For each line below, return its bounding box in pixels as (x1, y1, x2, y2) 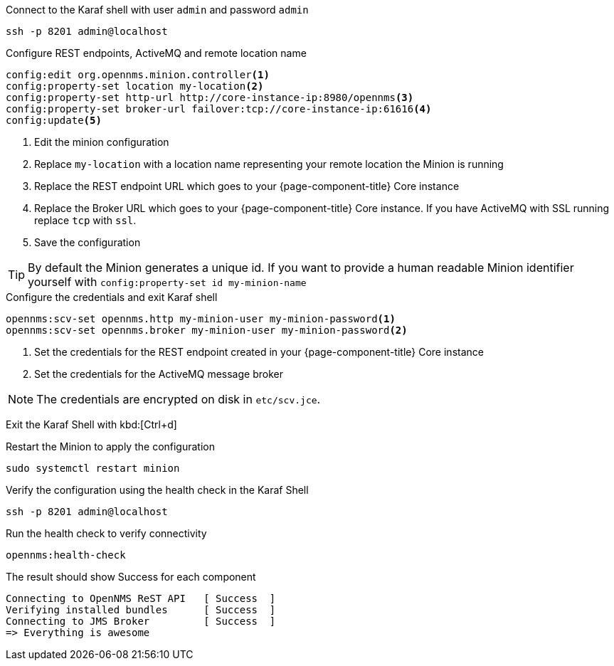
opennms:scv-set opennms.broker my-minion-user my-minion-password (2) (6, 324, 408, 336)
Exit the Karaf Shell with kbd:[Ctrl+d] (6, 418, 177, 430)
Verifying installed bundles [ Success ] (6, 604, 276, 615)
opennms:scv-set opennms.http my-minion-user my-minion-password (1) (6, 313, 396, 324)
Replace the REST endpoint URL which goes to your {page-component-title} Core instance (34, 180, 460, 192)
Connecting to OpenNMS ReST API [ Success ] (6, 593, 276, 604)
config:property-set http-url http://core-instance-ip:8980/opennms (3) (6, 92, 414, 103)
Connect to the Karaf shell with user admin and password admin (6, 4, 309, 16)
